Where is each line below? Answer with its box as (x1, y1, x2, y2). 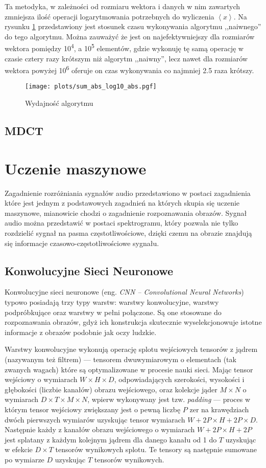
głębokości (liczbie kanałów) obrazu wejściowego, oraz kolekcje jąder (5, 384, 217, 394)
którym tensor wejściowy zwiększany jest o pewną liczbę (5, 404, 181, 414)
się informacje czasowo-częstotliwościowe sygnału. (5, 237, 159, 248)
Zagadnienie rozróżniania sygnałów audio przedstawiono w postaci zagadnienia (5, 187, 251, 198)
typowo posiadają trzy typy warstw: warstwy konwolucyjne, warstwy (5, 296, 219, 307)
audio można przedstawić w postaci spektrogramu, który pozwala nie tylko (5, 217, 238, 228)
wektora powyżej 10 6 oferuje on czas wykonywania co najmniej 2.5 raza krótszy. (5, 63, 254, 75)
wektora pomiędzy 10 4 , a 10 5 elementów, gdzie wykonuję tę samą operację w (5, 41, 244, 54)
